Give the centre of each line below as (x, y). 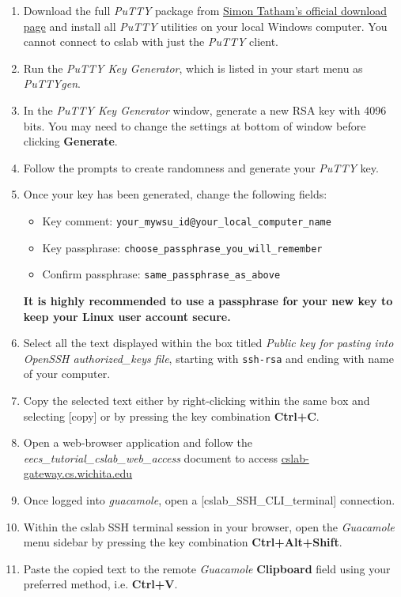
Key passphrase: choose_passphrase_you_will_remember (182, 247)
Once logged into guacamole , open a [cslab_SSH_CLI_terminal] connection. (209, 499)
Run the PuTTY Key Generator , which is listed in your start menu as (193, 68)
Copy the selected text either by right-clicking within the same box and (197, 400)
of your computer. (67, 374)
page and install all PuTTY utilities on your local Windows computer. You (205, 26)
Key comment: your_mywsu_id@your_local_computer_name (187, 220)
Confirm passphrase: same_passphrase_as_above (161, 274)
